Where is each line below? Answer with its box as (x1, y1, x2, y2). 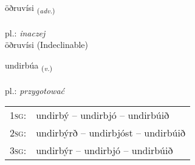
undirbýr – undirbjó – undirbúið (36, 143, 173, 158)
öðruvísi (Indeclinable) (5, 38, 89, 51)
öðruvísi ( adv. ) (5, 1, 55, 15)
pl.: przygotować (5, 84, 65, 96)
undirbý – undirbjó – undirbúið (36, 108, 169, 123)
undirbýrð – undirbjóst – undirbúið (36, 126, 185, 140)
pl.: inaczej (5, 26, 46, 39)
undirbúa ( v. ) (5, 58, 53, 73)
